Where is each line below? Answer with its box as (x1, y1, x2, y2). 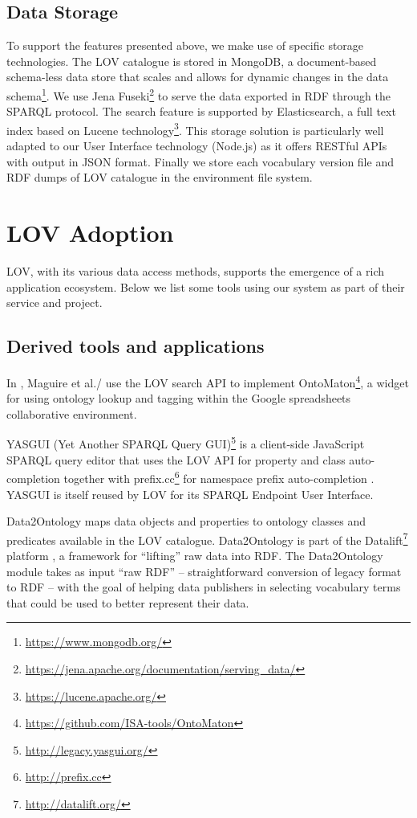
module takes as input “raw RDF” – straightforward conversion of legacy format (6, 562, 402, 579)
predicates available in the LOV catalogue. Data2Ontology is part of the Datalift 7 (6, 529, 408, 548)
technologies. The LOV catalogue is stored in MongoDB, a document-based (6, 52, 377, 69)
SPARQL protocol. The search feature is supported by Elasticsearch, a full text (6, 103, 396, 120)
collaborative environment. (6, 405, 137, 422)
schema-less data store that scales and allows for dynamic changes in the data (6, 68, 389, 85)
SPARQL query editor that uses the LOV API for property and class (6, 451, 346, 468)
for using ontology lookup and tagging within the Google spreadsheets (6, 390, 351, 407)
